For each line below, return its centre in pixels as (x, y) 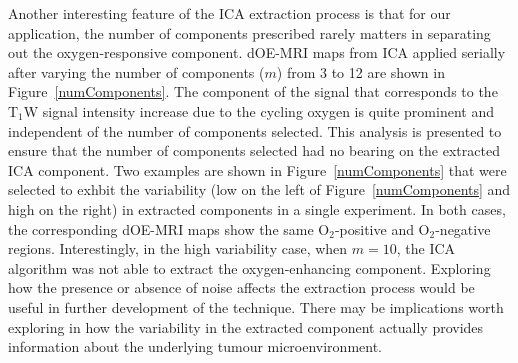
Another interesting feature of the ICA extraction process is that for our (229, 13)
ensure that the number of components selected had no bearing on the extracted (254, 150)
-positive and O (382, 228)
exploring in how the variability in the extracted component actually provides (246, 326)
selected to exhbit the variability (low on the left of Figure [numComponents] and (259, 189)
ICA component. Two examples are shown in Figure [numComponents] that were (257, 169)
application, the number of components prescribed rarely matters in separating (249, 32)
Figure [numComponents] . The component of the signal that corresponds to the (253, 91)
